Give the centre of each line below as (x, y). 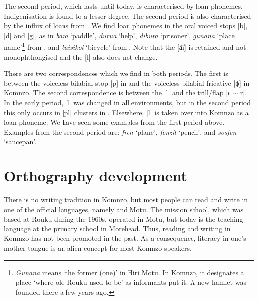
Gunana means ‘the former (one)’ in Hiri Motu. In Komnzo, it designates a (130, 272)
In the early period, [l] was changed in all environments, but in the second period (128, 102)
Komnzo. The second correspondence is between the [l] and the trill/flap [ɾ (117, 93)
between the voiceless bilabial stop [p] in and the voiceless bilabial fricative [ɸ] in (127, 83)
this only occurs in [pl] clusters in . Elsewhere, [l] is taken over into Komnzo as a (126, 112)
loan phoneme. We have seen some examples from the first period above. (114, 122)
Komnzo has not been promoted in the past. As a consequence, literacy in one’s (125, 238)
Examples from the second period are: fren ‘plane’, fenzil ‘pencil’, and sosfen (120, 131)
